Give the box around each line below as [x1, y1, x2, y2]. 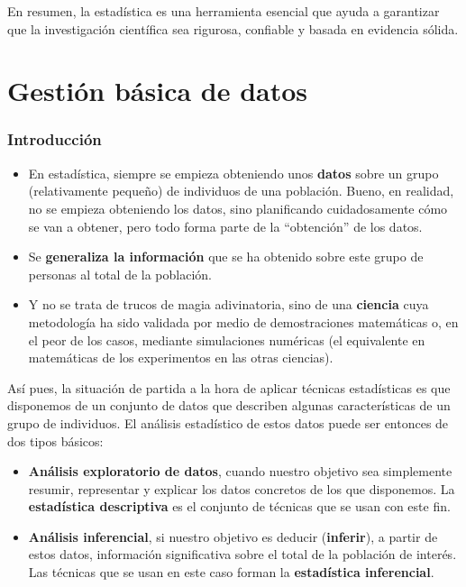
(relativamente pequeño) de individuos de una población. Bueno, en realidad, [28, 181, 454, 200]
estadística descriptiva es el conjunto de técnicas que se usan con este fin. [28, 497, 451, 516]
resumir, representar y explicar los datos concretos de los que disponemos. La [28, 479, 455, 498]
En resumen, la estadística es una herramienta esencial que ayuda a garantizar [7, 2, 440, 20]
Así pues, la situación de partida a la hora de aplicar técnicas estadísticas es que [7, 378, 451, 397]
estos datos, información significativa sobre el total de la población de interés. [28, 545, 457, 564]
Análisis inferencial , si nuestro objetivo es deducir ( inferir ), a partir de [28, 527, 438, 546]
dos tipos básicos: [7, 431, 104, 450]
